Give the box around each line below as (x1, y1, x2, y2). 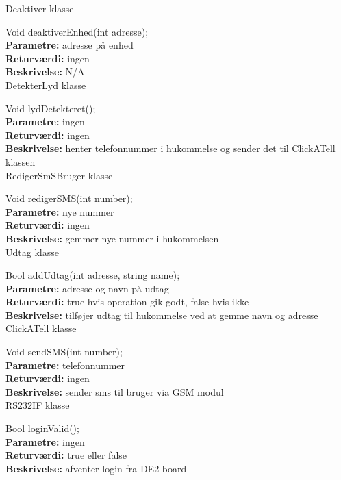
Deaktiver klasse (5, 1, 74, 15)
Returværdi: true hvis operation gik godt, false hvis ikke (5, 294, 249, 309)
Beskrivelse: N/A (5, 64, 85, 79)
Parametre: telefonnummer (5, 357, 125, 372)
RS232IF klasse (5, 398, 70, 412)
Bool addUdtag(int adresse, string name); (5, 268, 180, 282)
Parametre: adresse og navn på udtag (5, 281, 169, 295)
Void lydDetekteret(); (5, 101, 96, 115)
